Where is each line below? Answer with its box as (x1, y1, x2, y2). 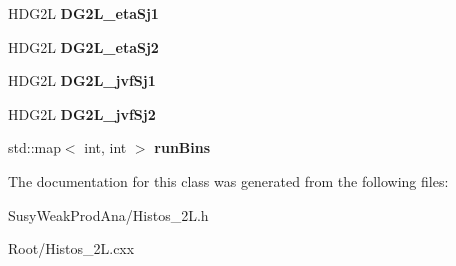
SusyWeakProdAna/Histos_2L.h (8, 204, 209, 225)
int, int (84, 137, 127, 158)
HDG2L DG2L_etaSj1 (8, 3, 159, 23)
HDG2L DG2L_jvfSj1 (8, 70, 156, 91)
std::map (8, 137, 61, 158)
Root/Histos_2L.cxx (8, 238, 135, 259)
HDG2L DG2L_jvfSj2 (8, 103, 156, 124)
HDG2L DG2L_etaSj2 (8, 36, 159, 57)
